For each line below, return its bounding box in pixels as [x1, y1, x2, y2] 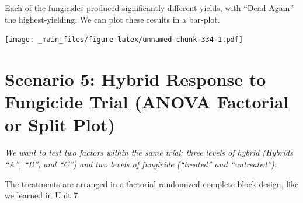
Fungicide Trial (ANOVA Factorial [5, 90, 289, 114]
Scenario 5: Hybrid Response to [5, 67, 266, 91]
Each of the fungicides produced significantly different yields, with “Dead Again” [5, 2, 294, 13]
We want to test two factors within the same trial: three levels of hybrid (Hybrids [5, 146, 293, 159]
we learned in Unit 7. [5, 189, 81, 201]
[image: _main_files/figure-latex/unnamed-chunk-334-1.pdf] [5, 36, 243, 44]
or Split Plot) [5, 113, 116, 136]
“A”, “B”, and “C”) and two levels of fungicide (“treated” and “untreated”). [5, 157, 277, 170]
